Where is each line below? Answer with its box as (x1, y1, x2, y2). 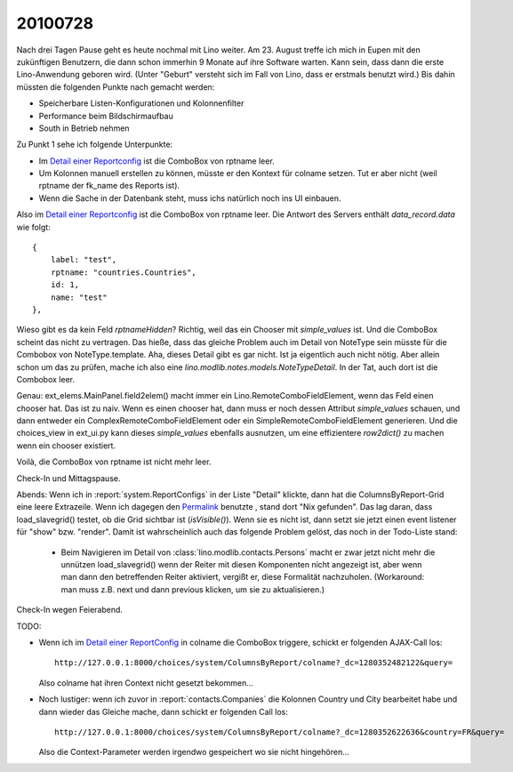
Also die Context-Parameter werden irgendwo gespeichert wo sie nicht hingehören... (38, 747, 350, 758)
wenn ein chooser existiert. (16, 440, 116, 451)
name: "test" (50, 292, 108, 302)
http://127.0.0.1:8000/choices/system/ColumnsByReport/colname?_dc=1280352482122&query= (54, 658, 453, 668)
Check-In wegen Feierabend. (16, 605, 124, 615)
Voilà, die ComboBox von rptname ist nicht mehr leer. (16, 456, 212, 467)
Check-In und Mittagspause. (16, 472, 121, 484)
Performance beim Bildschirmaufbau (38, 110, 173, 121)
